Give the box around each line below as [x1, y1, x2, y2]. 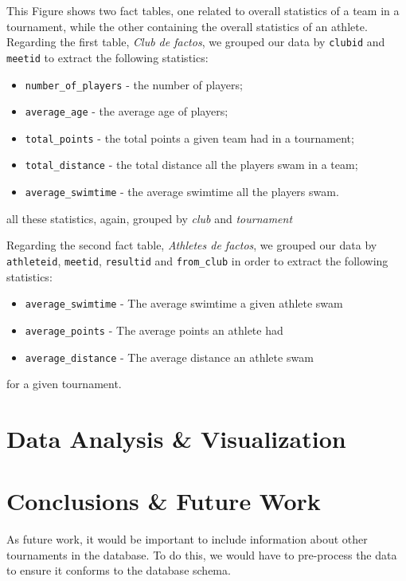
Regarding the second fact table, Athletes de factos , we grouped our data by [6, 237, 377, 253]
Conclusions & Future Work [6, 485, 321, 517]
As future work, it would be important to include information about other [6, 531, 368, 548]
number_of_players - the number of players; [25, 76, 243, 92]
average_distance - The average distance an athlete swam [25, 348, 314, 365]
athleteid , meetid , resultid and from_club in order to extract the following [6, 252, 388, 269]
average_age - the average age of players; [25, 103, 228, 120]
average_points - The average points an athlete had [25, 321, 283, 338]
